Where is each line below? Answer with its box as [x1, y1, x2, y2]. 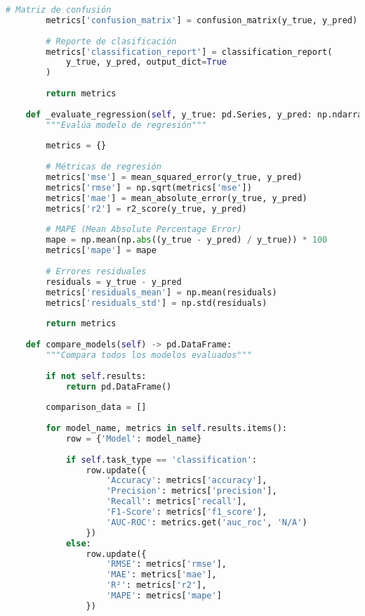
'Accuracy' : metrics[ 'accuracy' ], [106, 475, 267, 486]
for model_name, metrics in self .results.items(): [46, 423, 287, 433]
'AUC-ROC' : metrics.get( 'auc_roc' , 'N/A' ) [106, 517, 307, 527]
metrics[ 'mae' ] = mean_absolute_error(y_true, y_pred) [46, 193, 307, 203]
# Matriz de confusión [6, 5, 112, 15]
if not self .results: [46, 371, 147, 381]
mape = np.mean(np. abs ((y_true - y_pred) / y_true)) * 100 [46, 235, 328, 245]
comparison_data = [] [46, 402, 147, 413]
